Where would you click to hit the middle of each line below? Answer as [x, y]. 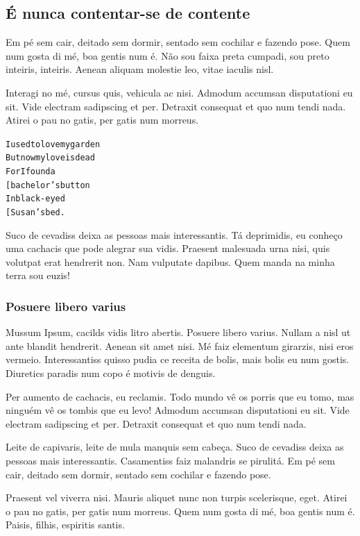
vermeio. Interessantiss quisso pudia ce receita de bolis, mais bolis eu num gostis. [178, 359]
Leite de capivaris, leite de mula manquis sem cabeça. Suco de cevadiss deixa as [175, 447]
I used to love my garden [53, 144]
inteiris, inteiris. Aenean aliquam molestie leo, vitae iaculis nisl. [140, 69]
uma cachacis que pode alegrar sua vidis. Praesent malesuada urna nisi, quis [168, 248]
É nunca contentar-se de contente [128, 13]
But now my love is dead [50, 158]
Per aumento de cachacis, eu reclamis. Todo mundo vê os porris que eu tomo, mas [180, 396]
